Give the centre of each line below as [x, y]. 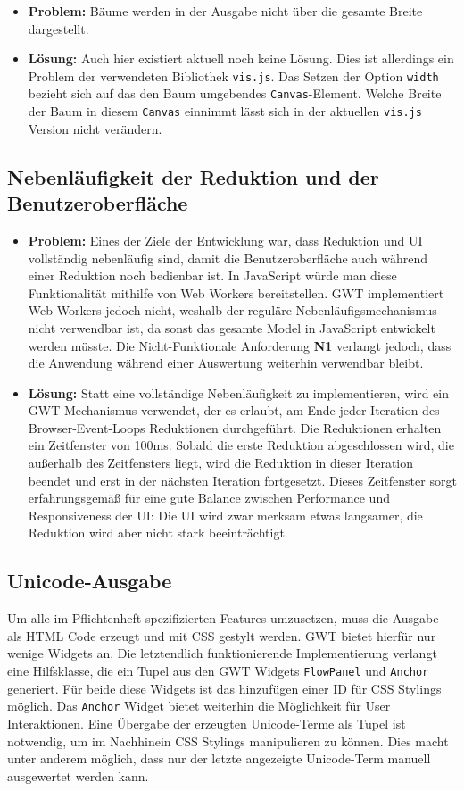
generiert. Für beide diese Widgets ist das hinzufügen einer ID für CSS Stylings [224, 688]
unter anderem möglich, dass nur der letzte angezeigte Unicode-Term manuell [219, 758]
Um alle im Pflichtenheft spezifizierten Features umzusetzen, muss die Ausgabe [223, 618]
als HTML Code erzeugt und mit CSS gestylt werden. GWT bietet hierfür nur [222, 635]
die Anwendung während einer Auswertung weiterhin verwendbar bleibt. [226, 363]
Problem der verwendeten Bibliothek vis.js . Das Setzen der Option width [233, 75]
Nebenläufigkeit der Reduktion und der [193, 176]
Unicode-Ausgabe [90, 581]
